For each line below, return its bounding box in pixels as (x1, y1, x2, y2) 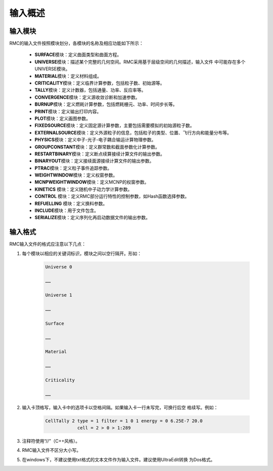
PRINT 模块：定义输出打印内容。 (34, 108, 102, 114)
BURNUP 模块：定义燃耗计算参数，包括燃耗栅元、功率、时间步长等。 (34, 101, 177, 107)
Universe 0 (45, 264, 72, 270)
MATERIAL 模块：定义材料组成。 (34, 73, 102, 79)
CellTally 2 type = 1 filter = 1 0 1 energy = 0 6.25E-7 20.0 (45, 418, 203, 423)
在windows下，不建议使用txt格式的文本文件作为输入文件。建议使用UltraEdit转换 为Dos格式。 (22, 456, 215, 462)
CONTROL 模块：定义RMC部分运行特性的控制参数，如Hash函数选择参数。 (34, 193, 190, 199)
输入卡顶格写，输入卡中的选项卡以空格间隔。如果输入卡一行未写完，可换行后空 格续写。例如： (22, 404, 218, 410)
